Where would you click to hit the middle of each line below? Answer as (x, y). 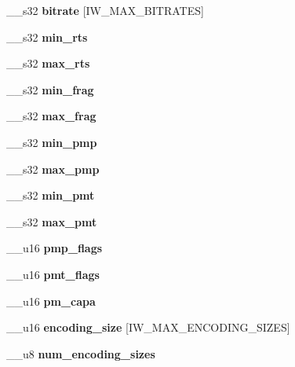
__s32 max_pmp (53, 169)
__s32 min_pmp (52, 142)
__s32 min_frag (50, 89)
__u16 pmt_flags (53, 274)
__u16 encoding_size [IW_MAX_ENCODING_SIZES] (148, 327)
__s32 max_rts (48, 63)
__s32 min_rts (47, 37)
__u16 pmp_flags (55, 248)
